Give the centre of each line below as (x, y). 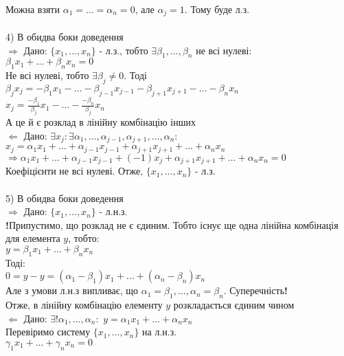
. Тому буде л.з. (217, 9)
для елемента (33, 238)
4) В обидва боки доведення (65, 37)
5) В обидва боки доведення (65, 198)
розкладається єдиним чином (234, 305)
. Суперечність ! (255, 290)
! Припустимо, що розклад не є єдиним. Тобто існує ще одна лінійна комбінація (172, 224)
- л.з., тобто (124, 50)
